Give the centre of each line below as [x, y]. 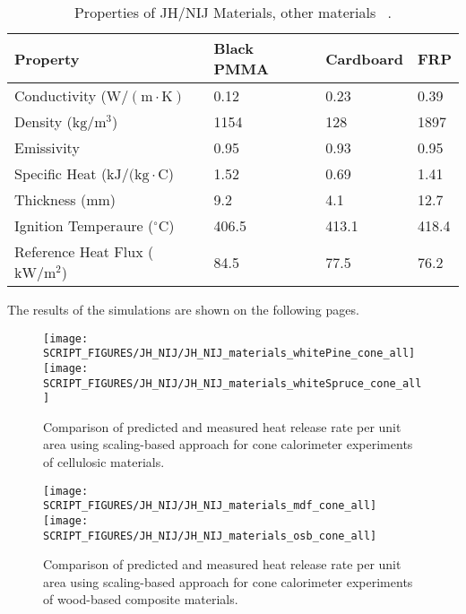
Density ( [43, 121]
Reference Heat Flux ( [84, 251]
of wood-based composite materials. [141, 599]
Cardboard [365, 58]
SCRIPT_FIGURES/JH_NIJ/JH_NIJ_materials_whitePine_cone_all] [229, 354]
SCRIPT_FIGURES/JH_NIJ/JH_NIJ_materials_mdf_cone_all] [210, 506]
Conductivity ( [60, 95]
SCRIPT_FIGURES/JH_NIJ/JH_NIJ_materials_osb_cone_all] [210, 536]
